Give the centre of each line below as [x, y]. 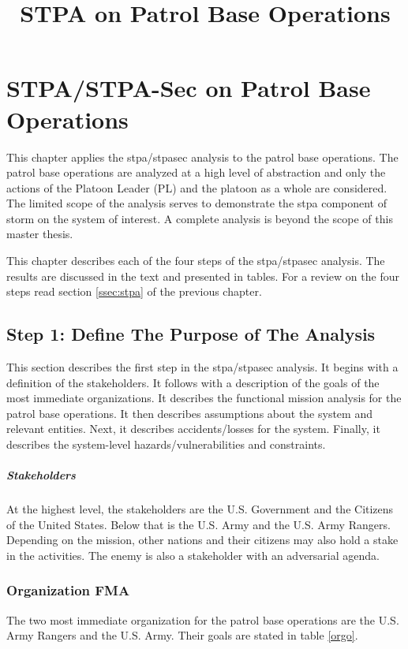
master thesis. [40, 234]
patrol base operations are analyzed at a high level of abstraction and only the [196, 172]
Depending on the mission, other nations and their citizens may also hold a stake [202, 540]
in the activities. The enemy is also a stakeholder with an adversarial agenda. [193, 555]
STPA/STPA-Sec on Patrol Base [189, 88]
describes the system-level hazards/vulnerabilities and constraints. [166, 444]
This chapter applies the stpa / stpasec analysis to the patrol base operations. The [202, 157]
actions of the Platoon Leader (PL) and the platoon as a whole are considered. [197, 187]
